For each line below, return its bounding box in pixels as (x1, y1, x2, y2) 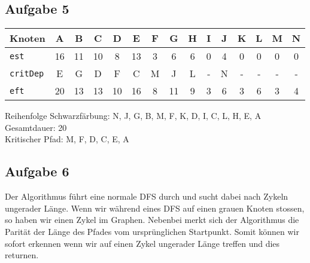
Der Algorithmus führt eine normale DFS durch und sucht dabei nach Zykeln (5, 190, 288, 203)
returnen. (5, 249, 39, 261)
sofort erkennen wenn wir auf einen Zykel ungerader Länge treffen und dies (5, 237, 280, 249)
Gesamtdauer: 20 (5, 121, 67, 133)
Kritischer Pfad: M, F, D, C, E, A (5, 133, 129, 145)
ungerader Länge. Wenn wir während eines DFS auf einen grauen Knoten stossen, (5, 201, 305, 214)
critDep (10, 68, 44, 78)
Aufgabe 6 (5, 162, 69, 181)
